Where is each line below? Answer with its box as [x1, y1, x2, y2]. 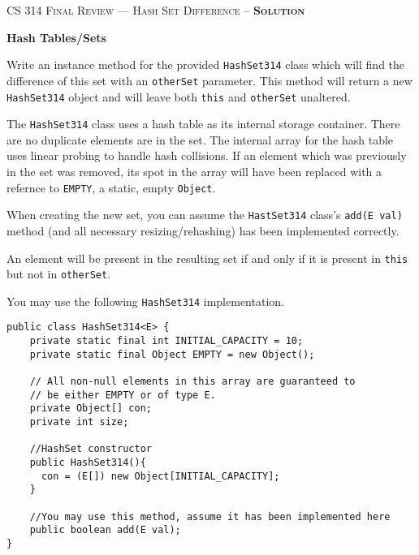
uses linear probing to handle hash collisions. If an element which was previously [6, 147, 407, 164]
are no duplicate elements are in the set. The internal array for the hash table [6, 131, 394, 148]
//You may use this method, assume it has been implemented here [29, 510, 391, 523]
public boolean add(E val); [29, 524, 181, 536]
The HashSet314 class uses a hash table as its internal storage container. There [6, 115, 400, 132]
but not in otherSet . [6, 265, 111, 282]
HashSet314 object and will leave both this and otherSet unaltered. [6, 88, 351, 105]
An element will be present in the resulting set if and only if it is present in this [6, 249, 408, 266]
